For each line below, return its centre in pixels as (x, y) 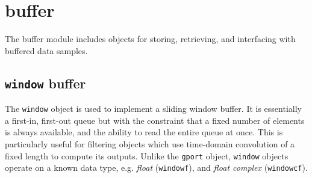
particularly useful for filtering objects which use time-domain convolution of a (150, 143)
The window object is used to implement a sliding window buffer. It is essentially (153, 109)
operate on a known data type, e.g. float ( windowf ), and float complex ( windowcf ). (156, 167)
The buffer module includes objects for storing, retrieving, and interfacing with (150, 39)
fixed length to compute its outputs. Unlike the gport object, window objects (147, 155)
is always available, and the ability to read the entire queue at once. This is (144, 132)
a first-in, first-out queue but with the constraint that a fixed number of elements (155, 120)
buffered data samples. (46, 50)
